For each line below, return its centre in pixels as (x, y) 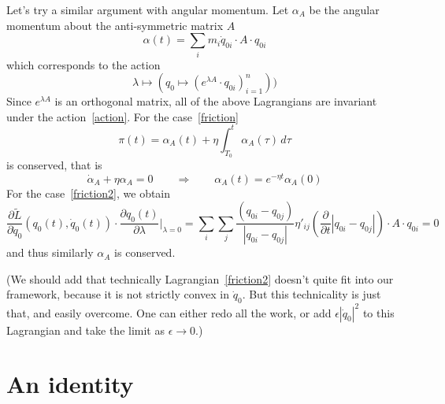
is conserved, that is (54, 165)
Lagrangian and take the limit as (85, 330)
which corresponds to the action (83, 64)
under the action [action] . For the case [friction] (122, 116)
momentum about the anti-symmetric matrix (115, 25)
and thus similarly (50, 252)
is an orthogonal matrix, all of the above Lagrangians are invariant (216, 101)
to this (378, 312)
